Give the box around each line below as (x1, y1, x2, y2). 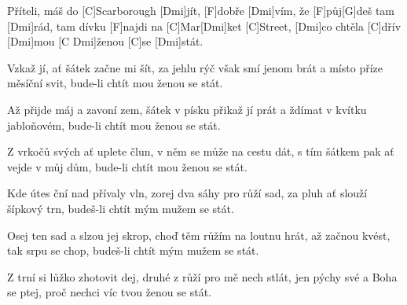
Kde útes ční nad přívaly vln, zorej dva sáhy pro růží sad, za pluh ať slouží (7, 185, 368, 201)
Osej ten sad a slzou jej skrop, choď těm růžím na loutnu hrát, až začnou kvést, (7, 226, 390, 243)
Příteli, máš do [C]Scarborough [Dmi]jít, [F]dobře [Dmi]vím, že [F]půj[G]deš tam (7, 2, 395, 18)
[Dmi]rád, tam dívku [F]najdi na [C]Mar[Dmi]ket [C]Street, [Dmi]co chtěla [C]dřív (7, 17, 401, 34)
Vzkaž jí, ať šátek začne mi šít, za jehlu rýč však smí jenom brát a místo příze (7, 59, 383, 75)
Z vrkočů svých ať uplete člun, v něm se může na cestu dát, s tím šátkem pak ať (7, 143, 394, 160)
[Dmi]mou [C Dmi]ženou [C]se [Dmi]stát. (7, 33, 203, 50)
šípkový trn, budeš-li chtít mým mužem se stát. (7, 200, 234, 216)
